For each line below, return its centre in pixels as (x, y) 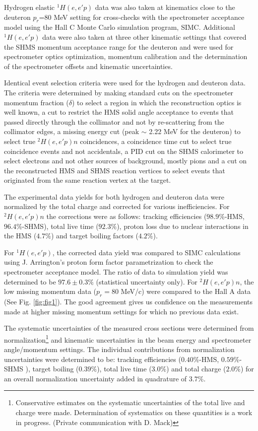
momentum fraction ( (36, 102)
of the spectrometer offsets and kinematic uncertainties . (88, 66)
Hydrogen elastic (30, 7)
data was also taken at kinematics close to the (165, 7)
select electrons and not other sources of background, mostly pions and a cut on (126, 161)
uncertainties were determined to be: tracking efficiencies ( (93, 359)
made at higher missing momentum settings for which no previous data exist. (122, 311)
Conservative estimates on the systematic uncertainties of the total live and (130, 402)
